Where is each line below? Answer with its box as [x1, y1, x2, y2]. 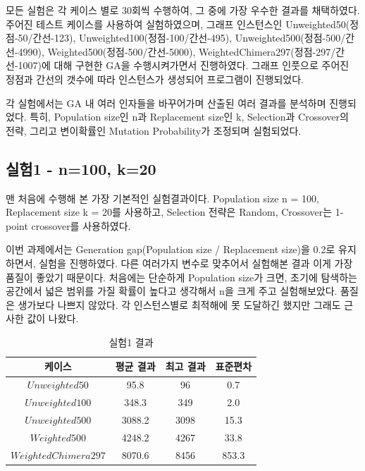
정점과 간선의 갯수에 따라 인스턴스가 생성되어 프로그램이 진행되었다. [6, 71, 304, 86]
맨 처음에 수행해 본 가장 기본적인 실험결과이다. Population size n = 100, [6, 190, 319, 205]
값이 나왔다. [27, 311, 79, 326]
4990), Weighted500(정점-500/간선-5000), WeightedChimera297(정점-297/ [18, 44, 336, 59]
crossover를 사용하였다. [31, 218, 131, 233]
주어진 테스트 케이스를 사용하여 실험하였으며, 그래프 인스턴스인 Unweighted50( [6, 16, 350, 31]
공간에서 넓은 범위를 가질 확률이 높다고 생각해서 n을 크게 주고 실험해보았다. [6, 283, 338, 298]
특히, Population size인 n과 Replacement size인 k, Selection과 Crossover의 [30, 109, 349, 124]
